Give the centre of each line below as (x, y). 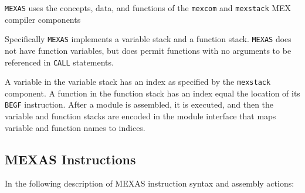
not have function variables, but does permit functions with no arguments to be (148, 50)
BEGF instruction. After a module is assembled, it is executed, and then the (139, 104)
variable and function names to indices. (75, 127)
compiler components (43, 19)
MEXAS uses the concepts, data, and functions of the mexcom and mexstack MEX (148, 8)
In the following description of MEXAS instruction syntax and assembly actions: (150, 183)
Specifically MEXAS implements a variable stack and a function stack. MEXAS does (148, 39)
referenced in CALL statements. (59, 62)
